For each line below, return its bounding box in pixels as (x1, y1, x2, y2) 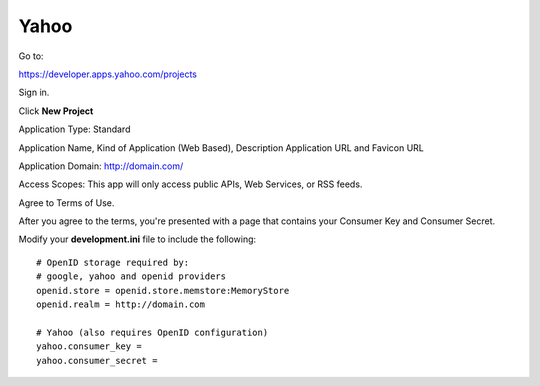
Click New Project (18, 105, 94, 117)
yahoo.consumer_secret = (36, 355, 158, 366)
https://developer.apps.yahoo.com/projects (18, 68, 197, 80)
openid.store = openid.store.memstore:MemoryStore (36, 285, 290, 296)
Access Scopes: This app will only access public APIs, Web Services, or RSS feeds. (18, 178, 363, 190)
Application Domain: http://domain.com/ (18, 160, 184, 172)
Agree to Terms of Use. (18, 196, 115, 209)
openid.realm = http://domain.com (36, 299, 205, 310)
